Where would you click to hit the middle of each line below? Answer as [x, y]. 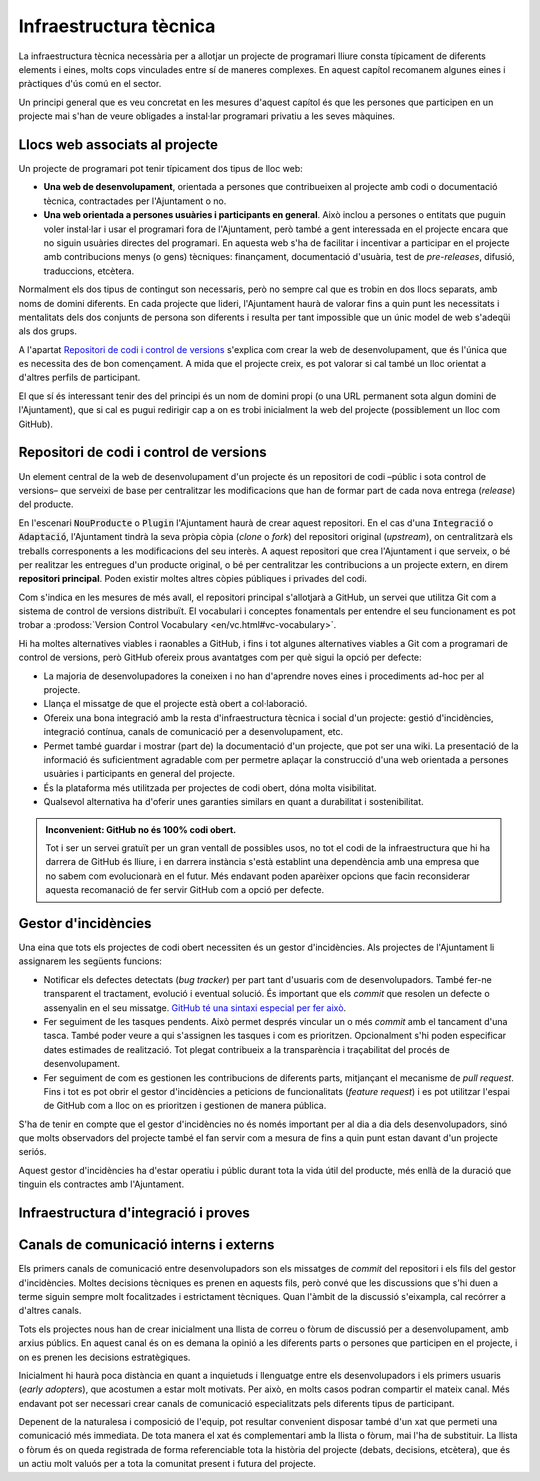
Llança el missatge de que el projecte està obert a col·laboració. [175, 704]
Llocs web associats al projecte [118, 144]
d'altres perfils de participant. [79, 377]
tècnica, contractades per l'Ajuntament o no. [135, 201]
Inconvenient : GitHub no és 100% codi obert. [141, 829]
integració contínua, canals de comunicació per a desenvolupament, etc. [193, 732]
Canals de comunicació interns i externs [146, 1245]
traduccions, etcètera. [89, 271]
